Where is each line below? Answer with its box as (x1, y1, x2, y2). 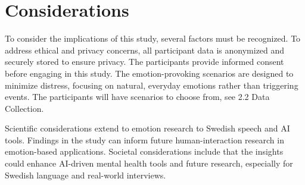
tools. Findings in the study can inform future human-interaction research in (5, 133, 284, 146)
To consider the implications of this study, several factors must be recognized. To (5, 32, 301, 45)
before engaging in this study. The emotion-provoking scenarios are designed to (5, 67, 294, 79)
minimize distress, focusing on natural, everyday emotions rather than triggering (5, 79, 298, 91)
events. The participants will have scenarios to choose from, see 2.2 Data (5, 90, 270, 103)
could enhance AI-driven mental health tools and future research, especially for (5, 157, 293, 170)
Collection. (5, 102, 44, 114)
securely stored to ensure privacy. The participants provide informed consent (5, 55, 284, 68)
